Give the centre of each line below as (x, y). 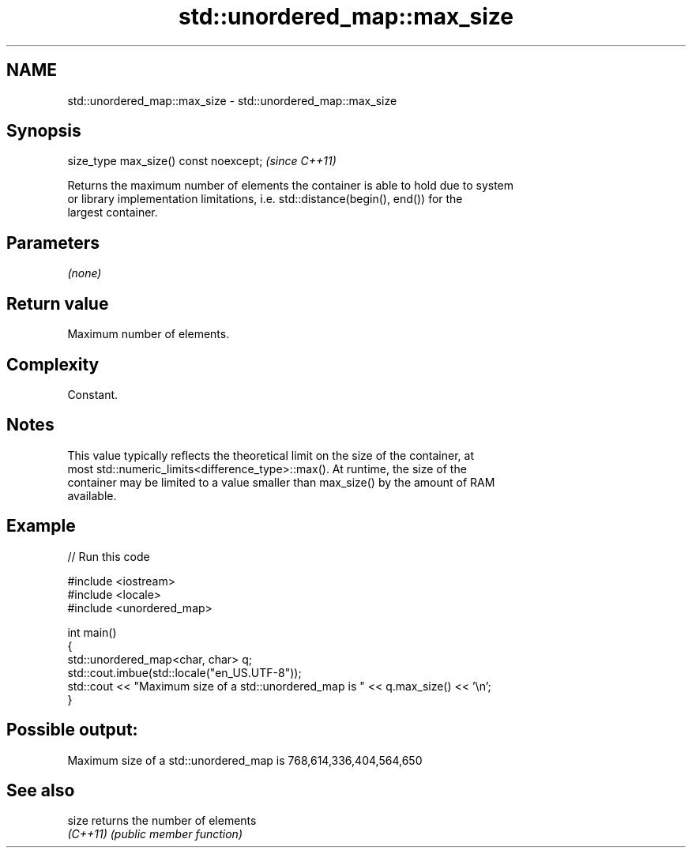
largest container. (113, 213)
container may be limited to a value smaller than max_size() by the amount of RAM (281, 482)
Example (41, 526)
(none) (85, 273)
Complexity (53, 364)
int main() (92, 632)
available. (92, 495)
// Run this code (109, 556)
